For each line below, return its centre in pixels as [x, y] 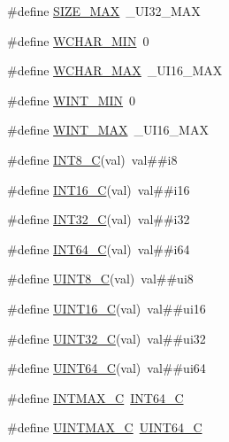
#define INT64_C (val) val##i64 [99, 248]
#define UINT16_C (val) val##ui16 [107, 308]
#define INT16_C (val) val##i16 [99, 189]
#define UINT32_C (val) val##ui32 [107, 338]
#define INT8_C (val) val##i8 [92, 159]
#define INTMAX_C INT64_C [95, 397]
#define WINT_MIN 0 [72, 100]
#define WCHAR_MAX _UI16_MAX [115, 70]
